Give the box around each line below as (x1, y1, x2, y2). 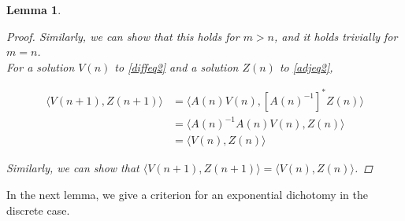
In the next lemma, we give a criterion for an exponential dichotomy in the (6, 186, 368, 203)
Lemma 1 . (6, 2, 61, 17)
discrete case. (6, 201, 70, 218)
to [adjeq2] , (279, 58, 333, 75)
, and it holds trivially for (273, 28, 398, 44)
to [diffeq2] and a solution (114, 58, 239, 75)
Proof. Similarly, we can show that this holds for (6, 28, 240, 44)
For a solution (6, 58, 75, 75)
